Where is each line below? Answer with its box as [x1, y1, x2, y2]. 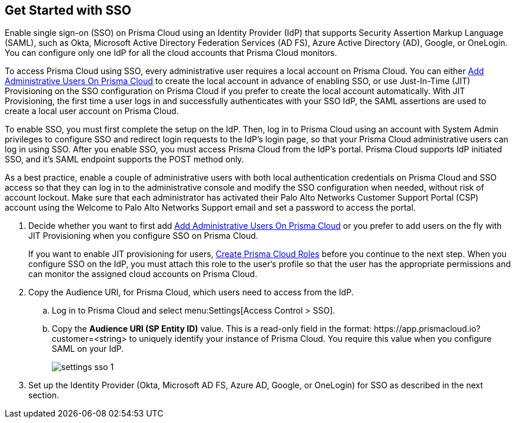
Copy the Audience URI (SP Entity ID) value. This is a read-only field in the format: [52, 324, 372, 334]
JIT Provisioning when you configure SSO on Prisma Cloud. [28, 231, 258, 241]
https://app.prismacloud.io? [374, 324, 481, 334]
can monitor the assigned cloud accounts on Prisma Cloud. [28, 269, 257, 279]
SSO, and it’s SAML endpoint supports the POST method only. [5, 154, 244, 165]
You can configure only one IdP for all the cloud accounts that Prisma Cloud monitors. [5, 48, 337, 58]
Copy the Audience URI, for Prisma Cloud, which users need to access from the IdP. [28, 287, 354, 298]
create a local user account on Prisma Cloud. [5, 106, 179, 116]
